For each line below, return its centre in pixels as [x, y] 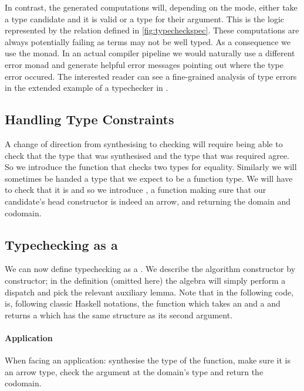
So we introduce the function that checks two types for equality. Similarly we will [151, 167]
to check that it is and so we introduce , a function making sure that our [136, 190]
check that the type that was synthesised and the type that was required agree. [147, 155]
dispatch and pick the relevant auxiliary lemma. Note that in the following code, [149, 292]
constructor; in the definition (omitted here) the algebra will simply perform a [145, 280]
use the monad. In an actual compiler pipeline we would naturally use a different [150, 53]
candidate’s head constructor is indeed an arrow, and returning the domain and [148, 201]
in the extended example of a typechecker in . [87, 88]
